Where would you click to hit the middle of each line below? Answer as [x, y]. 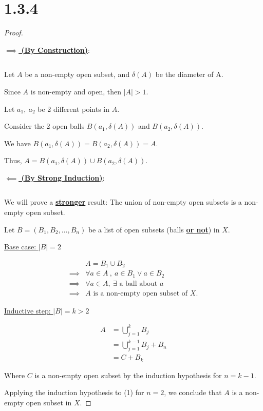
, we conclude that [193, 392]
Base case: [20, 247]
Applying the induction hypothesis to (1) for [74, 392]
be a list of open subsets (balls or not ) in [154, 229]
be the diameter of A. [189, 74]
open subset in [49, 402]
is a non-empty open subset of [140, 293]
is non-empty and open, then [76, 91]
